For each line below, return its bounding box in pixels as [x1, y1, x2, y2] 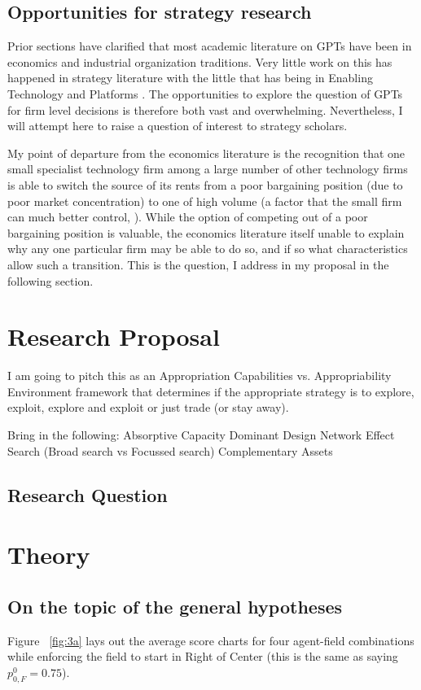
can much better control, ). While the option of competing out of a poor [7, 208, 368, 225]
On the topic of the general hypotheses [7, 593, 343, 618]
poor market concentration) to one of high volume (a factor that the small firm [7, 192, 402, 209]
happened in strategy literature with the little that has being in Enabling [7, 69, 373, 86]
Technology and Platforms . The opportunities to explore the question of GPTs [7, 85, 403, 102]
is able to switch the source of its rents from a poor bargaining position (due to [7, 176, 403, 193]
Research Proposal [7, 320, 220, 353]
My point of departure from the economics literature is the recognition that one [7, 144, 406, 161]
